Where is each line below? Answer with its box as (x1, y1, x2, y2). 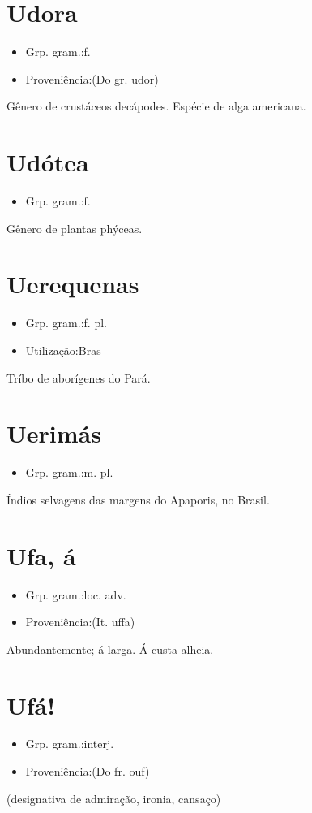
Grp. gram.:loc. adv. (25, 586, 126, 603)
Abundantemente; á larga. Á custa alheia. (6, 640, 214, 657)
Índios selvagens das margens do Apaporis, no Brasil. (6, 491, 270, 508)
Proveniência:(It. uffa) (25, 613, 135, 630)
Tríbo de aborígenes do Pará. (6, 369, 151, 386)
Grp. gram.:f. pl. (25, 314, 107, 331)
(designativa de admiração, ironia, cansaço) (6, 789, 221, 807)
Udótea (6, 145, 89, 179)
